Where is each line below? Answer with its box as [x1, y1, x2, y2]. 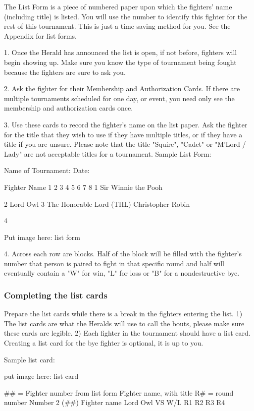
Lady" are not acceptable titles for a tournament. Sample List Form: [4, 148, 211, 159]
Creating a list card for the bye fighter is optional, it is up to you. [4, 338, 203, 348]
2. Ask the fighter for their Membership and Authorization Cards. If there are [4, 83, 240, 94]
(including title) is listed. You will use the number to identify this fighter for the [4, 11, 248, 21]
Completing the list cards [4, 289, 107, 301]
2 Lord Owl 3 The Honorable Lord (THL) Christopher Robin [4, 198, 190, 209]
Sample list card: [4, 354, 55, 364]
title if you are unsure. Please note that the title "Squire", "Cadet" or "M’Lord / [4, 139, 246, 149]
